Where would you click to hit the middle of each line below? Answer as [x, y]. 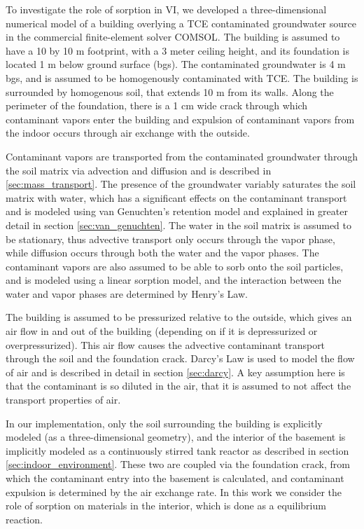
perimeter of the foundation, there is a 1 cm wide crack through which [157, 105]
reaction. [24, 519]
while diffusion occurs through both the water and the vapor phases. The [162, 253]
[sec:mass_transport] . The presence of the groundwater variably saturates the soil [181, 184]
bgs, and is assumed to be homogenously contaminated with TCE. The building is [182, 77]
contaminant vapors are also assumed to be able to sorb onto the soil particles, [175, 266]
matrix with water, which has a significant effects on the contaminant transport [176, 197]
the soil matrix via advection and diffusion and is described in [139, 170]
